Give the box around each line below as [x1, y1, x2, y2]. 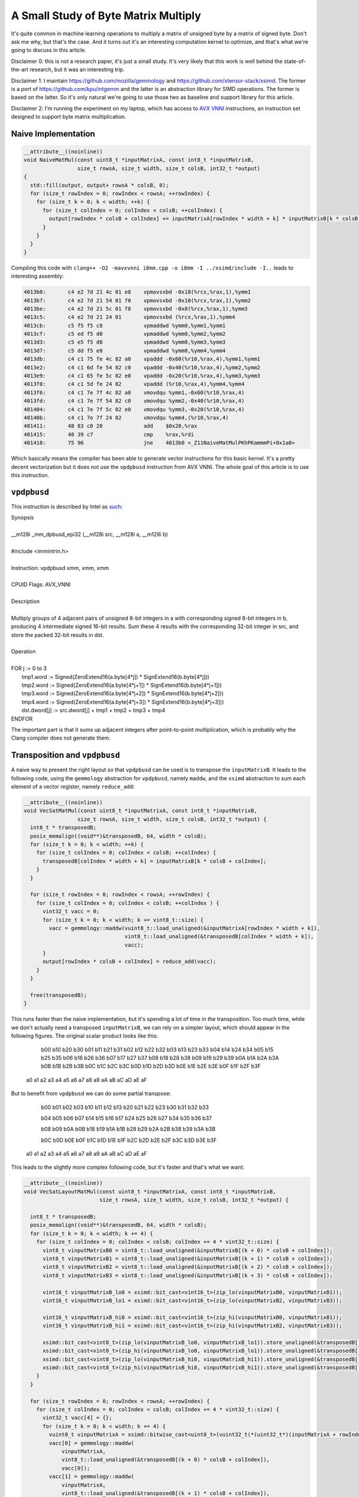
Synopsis [11, 514, 34, 521]
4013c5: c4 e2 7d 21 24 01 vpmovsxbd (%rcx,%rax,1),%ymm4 [23, 314, 236, 320]
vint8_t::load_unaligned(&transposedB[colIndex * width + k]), [124, 933, 314, 940]
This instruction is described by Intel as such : [11, 503, 123, 510]
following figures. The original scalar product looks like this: [11, 1032, 159, 1040]
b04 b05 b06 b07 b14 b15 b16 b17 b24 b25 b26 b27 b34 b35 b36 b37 [41, 1114, 212, 1122]
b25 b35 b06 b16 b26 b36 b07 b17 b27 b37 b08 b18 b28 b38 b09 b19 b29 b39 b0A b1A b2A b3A [41, 1054, 279, 1061]
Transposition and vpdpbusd [11, 750, 120, 760]
